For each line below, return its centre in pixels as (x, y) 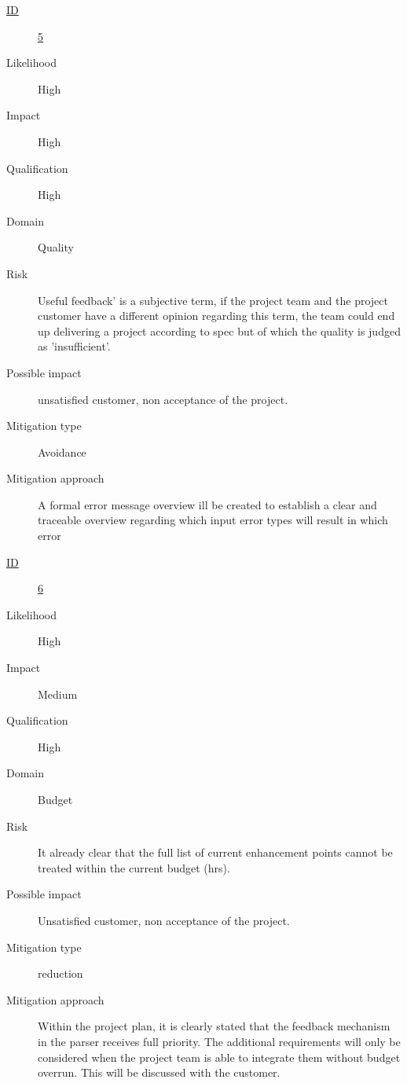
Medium (58, 694)
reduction (60, 973)
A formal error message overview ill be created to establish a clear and (207, 504)
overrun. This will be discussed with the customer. (159, 1072)
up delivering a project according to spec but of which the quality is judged (219, 330)
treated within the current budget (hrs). (134, 867)
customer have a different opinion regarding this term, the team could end (216, 316)
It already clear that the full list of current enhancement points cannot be (215, 852)
